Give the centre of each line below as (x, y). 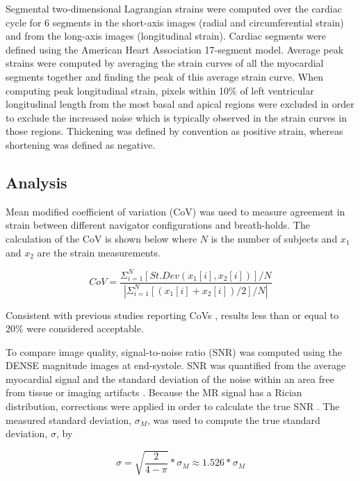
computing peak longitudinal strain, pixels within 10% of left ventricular (160, 90)
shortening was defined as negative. (81, 144)
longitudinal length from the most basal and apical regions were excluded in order (180, 104)
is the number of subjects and (274, 238)
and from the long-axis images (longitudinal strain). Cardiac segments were (166, 36)
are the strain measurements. (99, 252)
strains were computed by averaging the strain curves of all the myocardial (165, 63)
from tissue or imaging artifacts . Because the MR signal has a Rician (154, 392)
